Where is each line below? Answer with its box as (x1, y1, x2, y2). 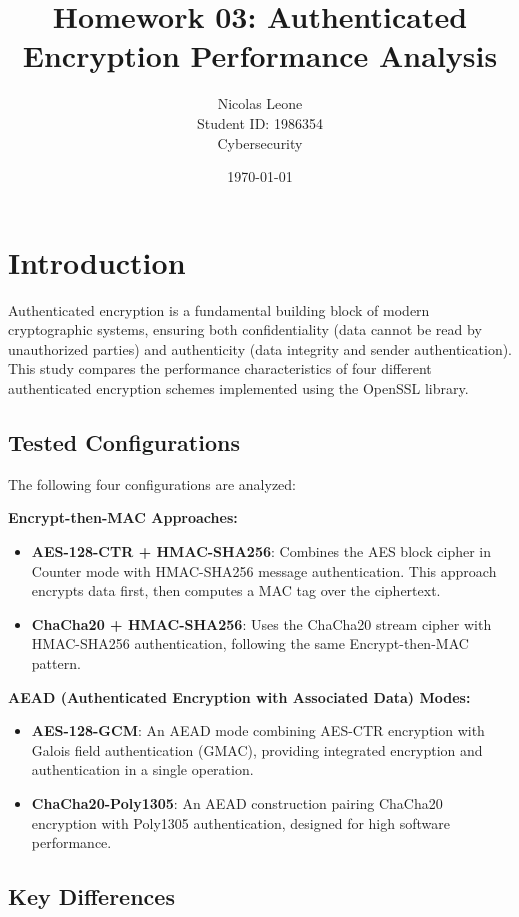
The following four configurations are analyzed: (8, 473, 297, 494)
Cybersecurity (217, 132, 303, 153)
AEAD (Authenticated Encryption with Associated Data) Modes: (8, 686, 471, 707)
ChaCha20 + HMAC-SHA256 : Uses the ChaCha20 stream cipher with (31, 613, 492, 634)
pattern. (31, 652, 81, 673)
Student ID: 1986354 (197, 112, 323, 133)
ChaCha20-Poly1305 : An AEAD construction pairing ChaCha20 (31, 792, 443, 813)
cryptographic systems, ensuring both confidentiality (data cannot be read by (8, 319, 482, 340)
